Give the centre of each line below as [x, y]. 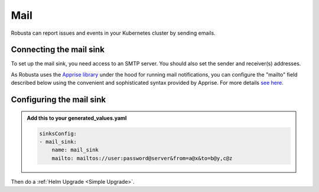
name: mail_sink [75, 150]
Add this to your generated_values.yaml [77, 118]
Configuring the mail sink [58, 100]
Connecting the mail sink [58, 50]
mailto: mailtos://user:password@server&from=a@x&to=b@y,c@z [142, 158]
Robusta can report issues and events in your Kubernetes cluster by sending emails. [113, 33]
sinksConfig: [58, 133]
